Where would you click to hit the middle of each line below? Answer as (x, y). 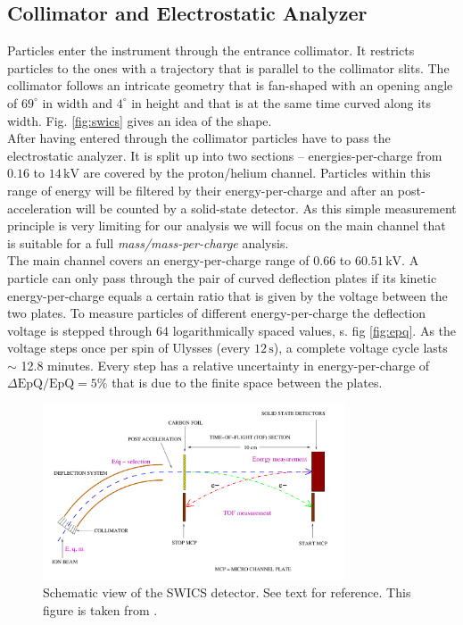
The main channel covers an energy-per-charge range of (158, 260)
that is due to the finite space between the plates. (247, 383)
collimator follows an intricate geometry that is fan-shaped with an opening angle (230, 85)
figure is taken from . (100, 609)
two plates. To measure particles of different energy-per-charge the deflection (217, 313)
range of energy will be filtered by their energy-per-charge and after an (201, 190)
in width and (78, 102)
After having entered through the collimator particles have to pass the (199, 138)
